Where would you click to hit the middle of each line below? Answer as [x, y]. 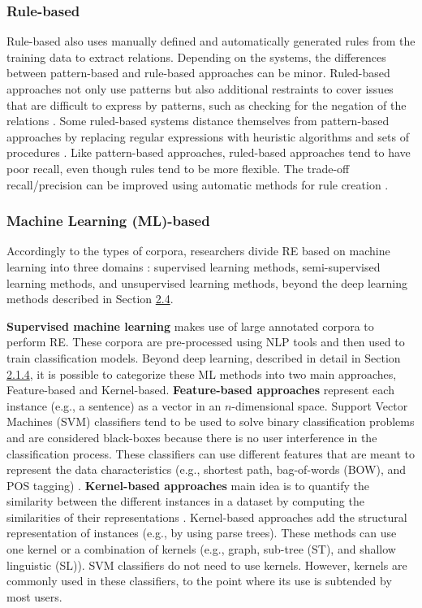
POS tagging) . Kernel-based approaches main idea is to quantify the [188, 485]
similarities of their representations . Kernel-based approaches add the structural [207, 517]
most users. [34, 596]
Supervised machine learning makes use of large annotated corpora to [190, 326]
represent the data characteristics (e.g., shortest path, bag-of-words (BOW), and [207, 469]
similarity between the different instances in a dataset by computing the [185, 501]
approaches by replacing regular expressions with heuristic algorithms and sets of [208, 136]
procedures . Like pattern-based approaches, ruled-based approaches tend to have [209, 152]
